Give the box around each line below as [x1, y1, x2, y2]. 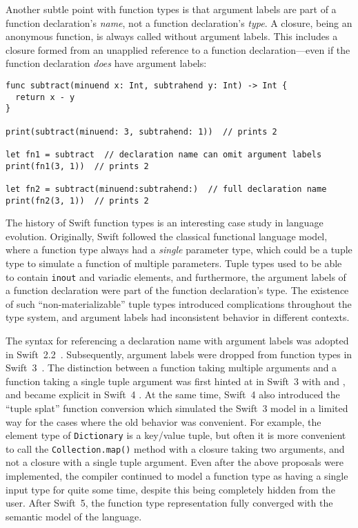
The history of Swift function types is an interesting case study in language [6, 215, 324, 230]
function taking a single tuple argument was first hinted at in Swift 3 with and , [6, 373, 346, 388]
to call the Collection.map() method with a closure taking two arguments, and [6, 441, 345, 456]
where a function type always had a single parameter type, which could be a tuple [6, 242, 352, 257]
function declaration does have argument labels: [6, 56, 207, 70]
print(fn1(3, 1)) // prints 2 [6, 161, 149, 171]
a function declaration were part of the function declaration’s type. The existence [6, 283, 349, 297]
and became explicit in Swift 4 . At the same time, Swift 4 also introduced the [6, 387, 340, 402]
